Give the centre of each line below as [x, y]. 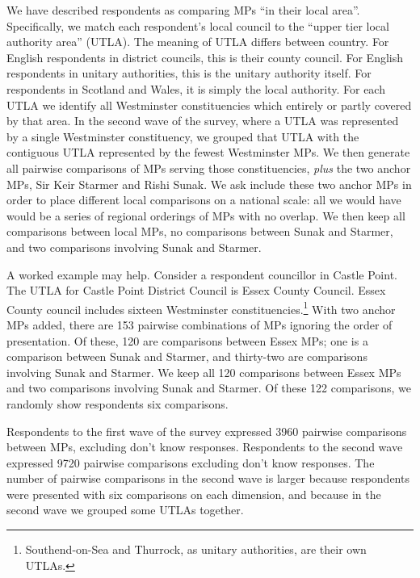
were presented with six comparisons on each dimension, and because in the [194, 494]
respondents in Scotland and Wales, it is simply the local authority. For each [196, 88]
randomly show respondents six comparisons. [118, 403]
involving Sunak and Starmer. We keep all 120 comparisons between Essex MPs [204, 372]
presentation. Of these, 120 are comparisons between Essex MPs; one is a [187, 340]
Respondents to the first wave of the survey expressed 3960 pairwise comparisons [207, 431]
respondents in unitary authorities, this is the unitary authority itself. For [189, 73]
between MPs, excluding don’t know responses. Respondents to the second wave [205, 447]
